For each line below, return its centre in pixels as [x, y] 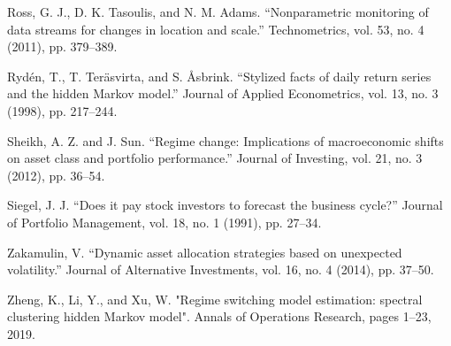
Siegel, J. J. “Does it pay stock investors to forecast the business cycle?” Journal [225, 205]
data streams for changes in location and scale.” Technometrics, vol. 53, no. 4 [216, 29]
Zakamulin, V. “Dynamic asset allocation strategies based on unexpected [205, 252]
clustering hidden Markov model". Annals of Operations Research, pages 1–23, [219, 316]
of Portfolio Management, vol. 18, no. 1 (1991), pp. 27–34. [164, 222]
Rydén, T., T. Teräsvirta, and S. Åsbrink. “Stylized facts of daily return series [219, 76]
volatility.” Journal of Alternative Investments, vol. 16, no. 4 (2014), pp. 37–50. [221, 269]
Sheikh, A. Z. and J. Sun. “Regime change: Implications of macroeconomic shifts [225, 140]
